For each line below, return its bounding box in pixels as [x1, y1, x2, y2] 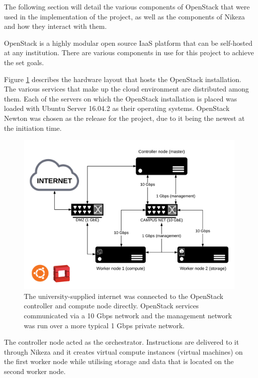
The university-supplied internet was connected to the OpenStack [24, 290, 224, 301]
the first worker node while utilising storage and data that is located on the [4, 356, 234, 367]
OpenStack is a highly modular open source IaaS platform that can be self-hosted [4, 37, 253, 48]
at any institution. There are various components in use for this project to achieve [4, 47, 254, 58]
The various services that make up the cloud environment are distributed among [4, 84, 249, 94]
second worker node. [4, 366, 66, 376]
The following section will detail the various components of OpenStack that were [4, 1, 250, 11]
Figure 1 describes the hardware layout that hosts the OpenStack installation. [4, 74, 242, 84]
